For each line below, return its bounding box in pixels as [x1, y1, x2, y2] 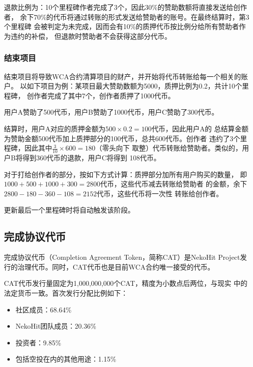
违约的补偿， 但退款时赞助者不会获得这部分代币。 [10, 31, 171, 41]
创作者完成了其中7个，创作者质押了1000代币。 [27, 90, 175, 100]
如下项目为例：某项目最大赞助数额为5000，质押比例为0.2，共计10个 [27, 81, 242, 91]
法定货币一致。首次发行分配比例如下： [4, 287, 128, 298]
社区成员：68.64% [15, 304, 72, 314]
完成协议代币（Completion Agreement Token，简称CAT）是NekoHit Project [4, 252, 240, 262]
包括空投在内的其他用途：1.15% [15, 354, 116, 364]
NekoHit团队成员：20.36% [15, 321, 96, 331]
